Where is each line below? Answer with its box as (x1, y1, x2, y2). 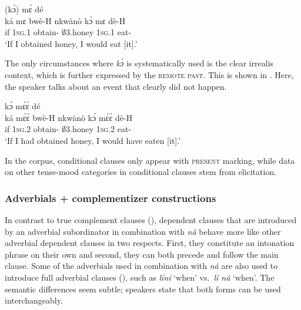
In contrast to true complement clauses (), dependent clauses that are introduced (5, 213, 297, 225)
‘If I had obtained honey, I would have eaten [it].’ (5, 134, 181, 146)
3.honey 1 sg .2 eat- (66, 123, 132, 135)
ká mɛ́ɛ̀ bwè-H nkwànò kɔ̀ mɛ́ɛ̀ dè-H (5, 111, 133, 123)
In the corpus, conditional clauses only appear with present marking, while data (5, 154, 295, 166)
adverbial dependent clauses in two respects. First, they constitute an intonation (5, 237, 295, 249)
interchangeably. (5, 294, 63, 306)
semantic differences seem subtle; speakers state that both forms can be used (5, 282, 281, 295)
